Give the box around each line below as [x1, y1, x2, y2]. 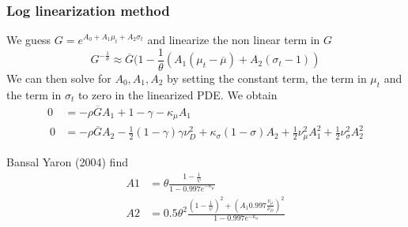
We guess [6, 32, 51, 48]
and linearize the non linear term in [147, 32, 320, 48]
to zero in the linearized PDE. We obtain [77, 86, 278, 102]
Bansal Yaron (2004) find [6, 153, 128, 169]
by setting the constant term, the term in [167, 69, 367, 86]
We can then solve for [6, 69, 111, 86]
